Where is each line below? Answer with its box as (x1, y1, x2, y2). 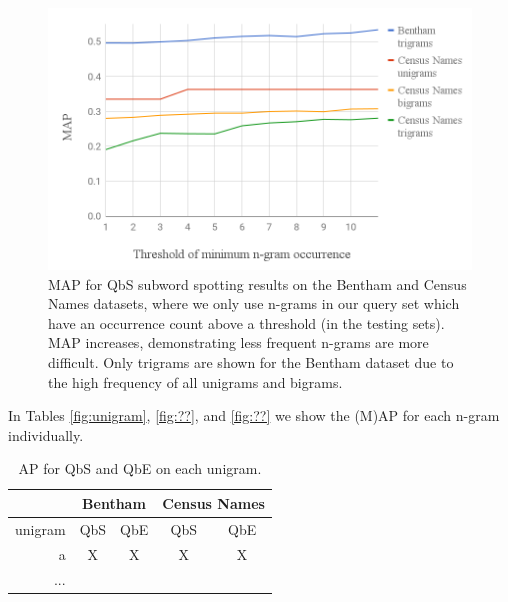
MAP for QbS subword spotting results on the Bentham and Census (48, 273, 467, 294)
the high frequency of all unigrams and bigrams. (48, 371, 343, 392)
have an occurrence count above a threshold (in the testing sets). (48, 312, 445, 333)
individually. (8, 424, 84, 445)
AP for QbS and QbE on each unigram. (18, 458, 262, 479)
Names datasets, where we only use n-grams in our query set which (48, 293, 460, 314)
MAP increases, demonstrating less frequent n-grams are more (48, 332, 429, 353)
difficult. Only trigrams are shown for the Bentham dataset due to (48, 352, 454, 373)
